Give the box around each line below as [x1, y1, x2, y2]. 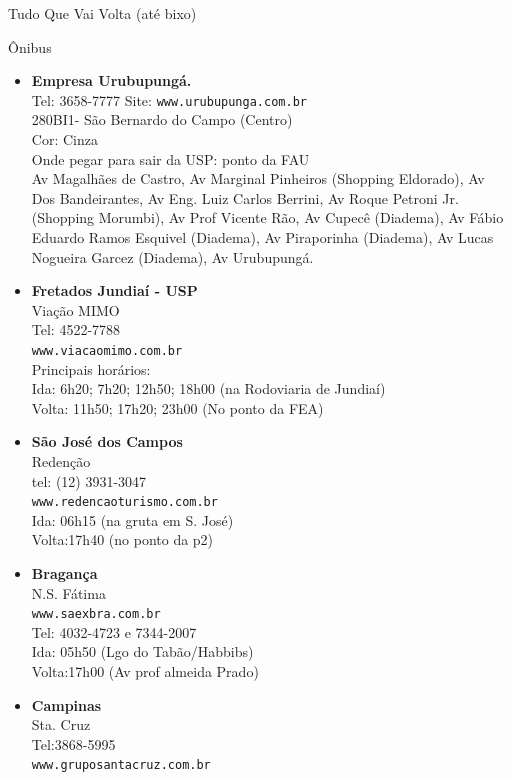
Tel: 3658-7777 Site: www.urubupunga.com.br [31, 89, 307, 110]
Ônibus [8, 36, 52, 57]
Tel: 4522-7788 [31, 319, 121, 340]
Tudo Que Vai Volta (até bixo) [8, 3, 197, 23]
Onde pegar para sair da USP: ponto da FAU [31, 148, 310, 169]
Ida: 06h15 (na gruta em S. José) [31, 509, 234, 530]
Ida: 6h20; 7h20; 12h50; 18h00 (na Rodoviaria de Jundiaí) [31, 378, 386, 399]
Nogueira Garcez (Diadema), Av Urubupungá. [31, 246, 314, 267]
